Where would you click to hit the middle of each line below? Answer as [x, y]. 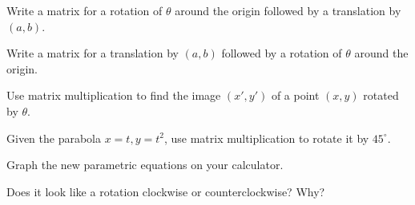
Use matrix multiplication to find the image [114, 95]
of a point [295, 95]
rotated [381, 95]
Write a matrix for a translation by [93, 53]
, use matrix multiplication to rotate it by [266, 138]
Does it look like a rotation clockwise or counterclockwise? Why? [166, 191]
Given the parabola [54, 138]
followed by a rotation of [282, 53]
